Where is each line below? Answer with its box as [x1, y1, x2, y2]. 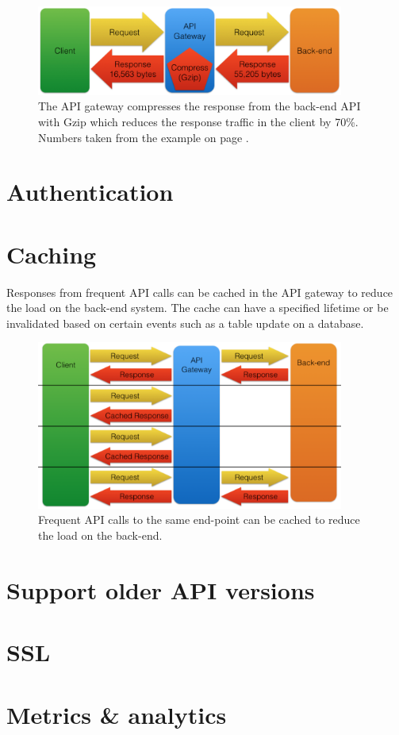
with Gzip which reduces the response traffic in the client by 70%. [38, 113, 359, 129]
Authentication [6, 175, 174, 208]
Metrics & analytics [6, 698, 227, 730]
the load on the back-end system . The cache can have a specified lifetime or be [6, 299, 389, 316]
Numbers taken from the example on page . [38, 129, 249, 145]
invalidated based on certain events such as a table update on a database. [6, 314, 364, 331]
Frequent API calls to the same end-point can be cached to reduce [38, 511, 360, 528]
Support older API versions [6, 573, 315, 606]
